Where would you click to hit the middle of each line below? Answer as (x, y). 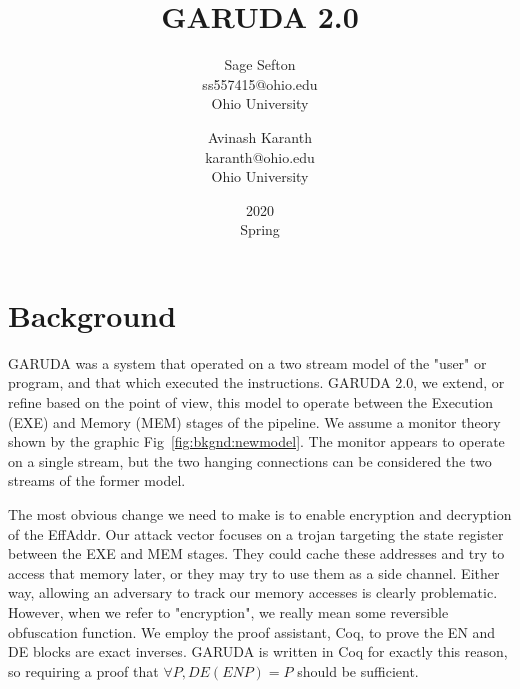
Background (92, 314)
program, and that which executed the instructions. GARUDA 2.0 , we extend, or (256, 382)
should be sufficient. (358, 670)
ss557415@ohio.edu (260, 83)
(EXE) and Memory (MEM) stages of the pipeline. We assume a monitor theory (254, 421)
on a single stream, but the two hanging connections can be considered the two (250, 460)
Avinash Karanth (260, 136)
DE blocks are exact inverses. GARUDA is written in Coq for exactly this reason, (258, 651)
